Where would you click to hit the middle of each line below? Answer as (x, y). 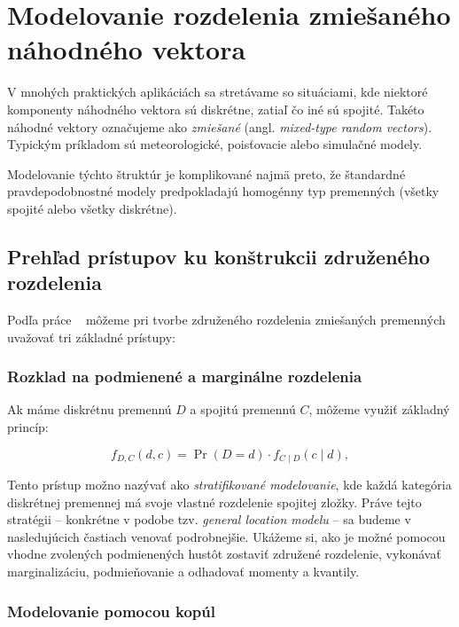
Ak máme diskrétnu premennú (89, 409)
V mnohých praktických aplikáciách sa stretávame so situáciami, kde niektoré (218, 92)
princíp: (28, 427)
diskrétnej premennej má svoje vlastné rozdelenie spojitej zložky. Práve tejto (214, 502)
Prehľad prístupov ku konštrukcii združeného (219, 256)
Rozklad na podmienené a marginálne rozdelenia (185, 376)
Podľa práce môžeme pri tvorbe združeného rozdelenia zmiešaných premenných (226, 320)
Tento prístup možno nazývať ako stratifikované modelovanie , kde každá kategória (229, 485)
